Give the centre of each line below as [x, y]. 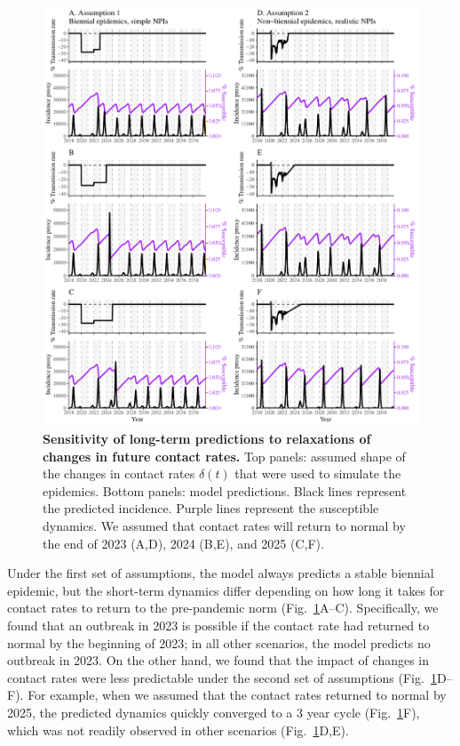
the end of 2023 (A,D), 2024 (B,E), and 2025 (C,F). [183, 543]
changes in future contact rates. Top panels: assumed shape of [224, 456]
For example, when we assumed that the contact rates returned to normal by [237, 695]
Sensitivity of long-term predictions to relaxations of [207, 438]
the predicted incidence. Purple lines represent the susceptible [211, 508]
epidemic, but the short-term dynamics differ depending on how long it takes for [226, 590]
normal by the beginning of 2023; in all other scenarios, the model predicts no [219, 642]
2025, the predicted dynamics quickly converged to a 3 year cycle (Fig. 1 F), [214, 712]
